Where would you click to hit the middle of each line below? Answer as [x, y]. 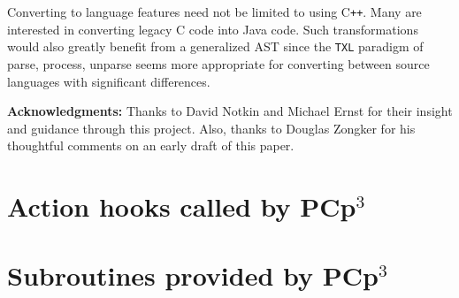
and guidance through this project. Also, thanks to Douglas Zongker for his [211, 128]
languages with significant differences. [109, 81]
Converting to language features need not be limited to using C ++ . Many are [214, 11]
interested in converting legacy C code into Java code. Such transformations [213, 29]
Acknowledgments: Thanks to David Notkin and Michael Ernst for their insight [230, 111]
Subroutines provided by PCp [193, 275]
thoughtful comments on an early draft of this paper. [151, 145]
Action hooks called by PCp [182, 206]
